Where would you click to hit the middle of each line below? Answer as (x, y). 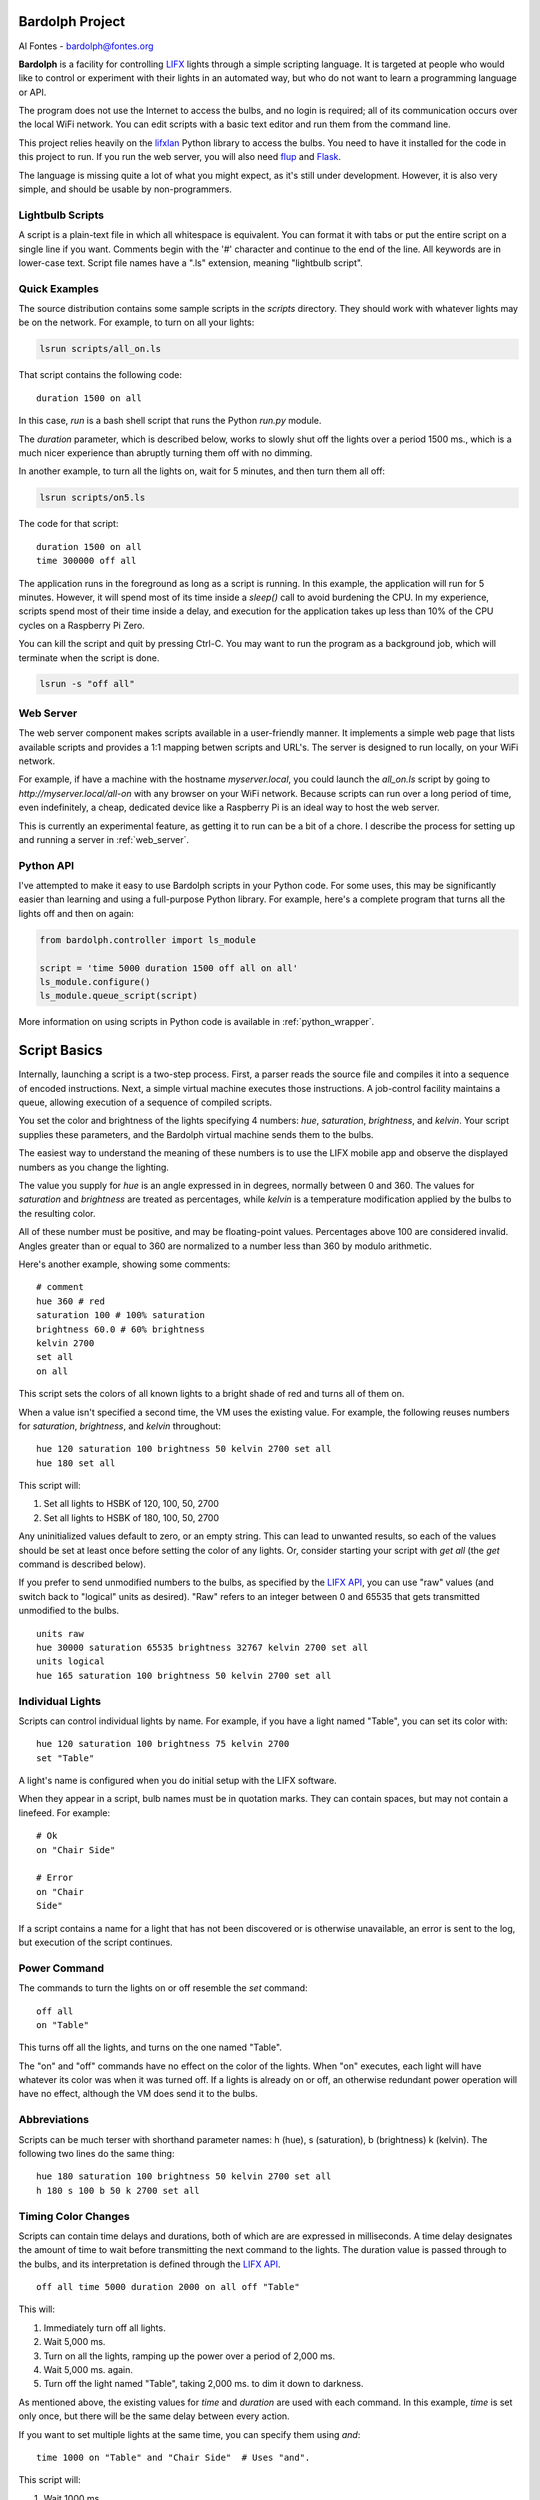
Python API (46, 865)
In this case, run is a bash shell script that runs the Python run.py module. (170, 421)
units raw (60, 1633)
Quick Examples (58, 288)
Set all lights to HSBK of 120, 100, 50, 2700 (131, 1504)
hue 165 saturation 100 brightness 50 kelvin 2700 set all (184, 1675)
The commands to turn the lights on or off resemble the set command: (163, 1988)
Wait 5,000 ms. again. (88, 2370)
